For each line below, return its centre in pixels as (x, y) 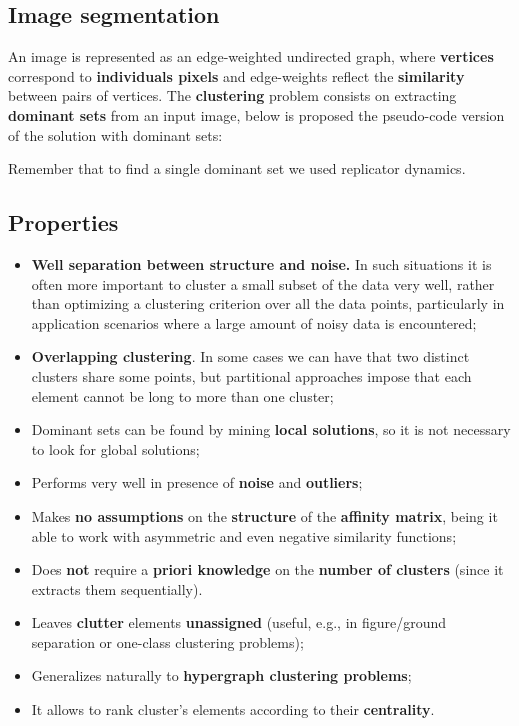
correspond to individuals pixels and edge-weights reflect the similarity (236, 75)
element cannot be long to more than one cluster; (182, 395)
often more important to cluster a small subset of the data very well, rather (263, 283)
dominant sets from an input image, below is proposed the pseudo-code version (256, 114)
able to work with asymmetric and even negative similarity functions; (244, 535)
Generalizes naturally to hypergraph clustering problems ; (221, 675)
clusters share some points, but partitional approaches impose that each (251, 375)
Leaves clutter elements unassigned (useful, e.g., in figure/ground (239, 622)
